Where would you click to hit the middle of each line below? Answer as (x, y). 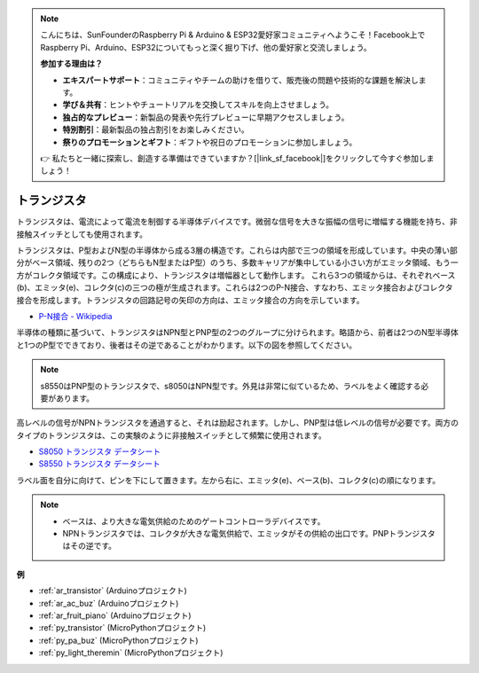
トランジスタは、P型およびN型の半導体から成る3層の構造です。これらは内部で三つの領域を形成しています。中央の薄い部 (237, 250)
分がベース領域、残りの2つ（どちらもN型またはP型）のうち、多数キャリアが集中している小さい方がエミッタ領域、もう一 (237, 262)
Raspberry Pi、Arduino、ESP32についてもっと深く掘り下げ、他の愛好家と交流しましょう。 (206, 47)
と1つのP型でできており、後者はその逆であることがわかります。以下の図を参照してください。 (187, 345)
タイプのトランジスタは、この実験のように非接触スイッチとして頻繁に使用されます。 (172, 435)
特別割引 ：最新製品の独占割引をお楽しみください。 (156, 129)
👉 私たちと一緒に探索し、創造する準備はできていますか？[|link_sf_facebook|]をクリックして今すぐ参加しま (237, 158)
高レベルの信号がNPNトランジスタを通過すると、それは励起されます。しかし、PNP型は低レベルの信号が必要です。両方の (238, 423)
